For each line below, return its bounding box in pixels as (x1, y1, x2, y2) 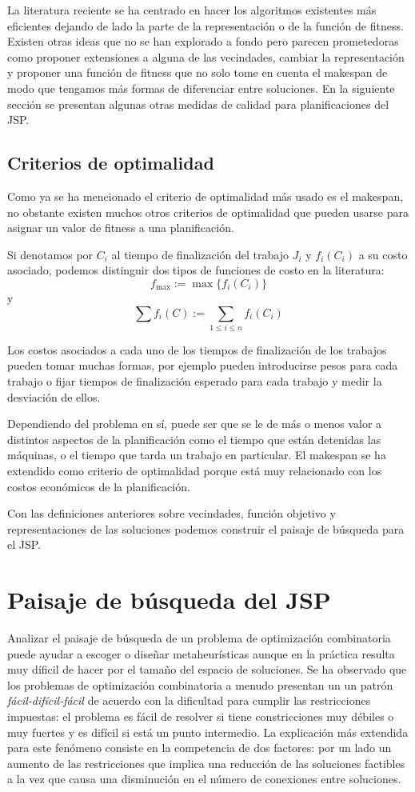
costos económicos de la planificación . (7, 478, 190, 494)
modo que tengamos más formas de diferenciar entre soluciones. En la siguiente (7, 79, 395, 96)
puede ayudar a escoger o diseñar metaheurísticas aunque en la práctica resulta (7, 645, 395, 662)
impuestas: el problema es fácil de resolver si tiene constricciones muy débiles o (7, 708, 394, 725)
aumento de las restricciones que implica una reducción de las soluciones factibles (7, 754, 405, 771)
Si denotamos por (7, 246, 94, 262)
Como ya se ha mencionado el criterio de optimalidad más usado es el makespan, (7, 187, 404, 204)
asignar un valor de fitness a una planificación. (7, 219, 234, 236)
